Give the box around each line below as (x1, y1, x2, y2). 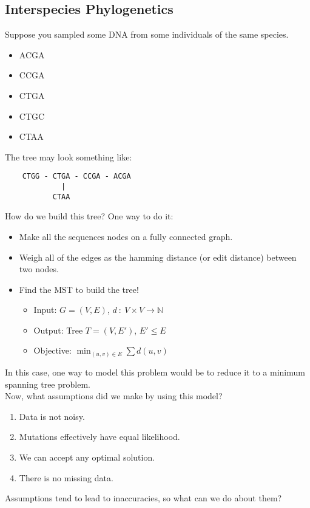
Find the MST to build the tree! (19, 283, 139, 295)
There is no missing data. (19, 471, 113, 484)
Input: (33, 303, 57, 316)
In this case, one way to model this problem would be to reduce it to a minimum (5, 366, 305, 378)
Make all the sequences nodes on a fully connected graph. (19, 230, 233, 242)
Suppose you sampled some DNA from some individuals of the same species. (5, 28, 289, 41)
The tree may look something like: (5, 150, 132, 163)
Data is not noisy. (19, 410, 85, 422)
